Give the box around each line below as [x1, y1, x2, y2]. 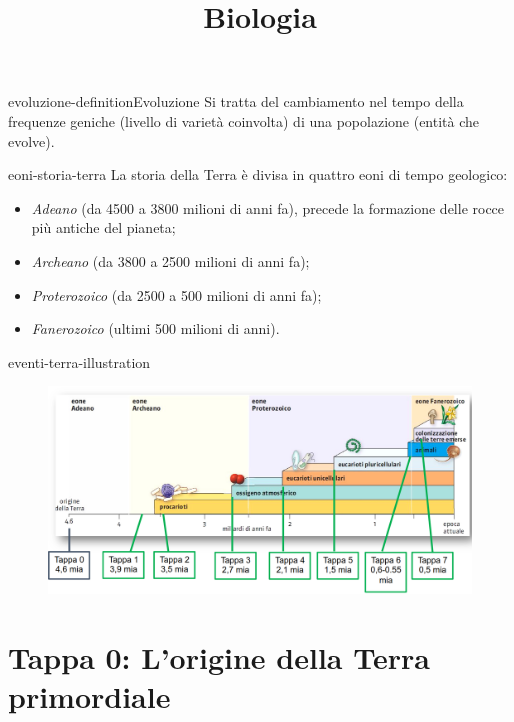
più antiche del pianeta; [31, 217, 176, 238]
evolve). [8, 130, 55, 151]
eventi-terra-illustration [8, 351, 151, 372]
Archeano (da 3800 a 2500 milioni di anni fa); [31, 250, 310, 271]
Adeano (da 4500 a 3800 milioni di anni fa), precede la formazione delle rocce [31, 197, 505, 218]
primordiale [8, 675, 171, 716]
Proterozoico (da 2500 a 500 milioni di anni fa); [31, 284, 322, 305]
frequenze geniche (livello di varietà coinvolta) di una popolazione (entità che [8, 110, 480, 131]
